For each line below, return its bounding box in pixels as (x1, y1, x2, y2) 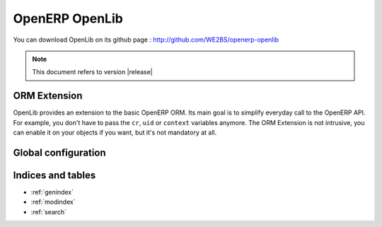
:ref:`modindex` (30, 198, 76, 206)
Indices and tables (13, 169, 96, 181)
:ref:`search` (30, 207, 67, 216)
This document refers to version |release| (32, 68, 154, 76)
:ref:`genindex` (30, 187, 74, 196)
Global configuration (13, 146, 106, 158)
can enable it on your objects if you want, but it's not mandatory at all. (13, 128, 217, 137)
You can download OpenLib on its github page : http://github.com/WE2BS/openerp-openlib (13, 35, 279, 44)
